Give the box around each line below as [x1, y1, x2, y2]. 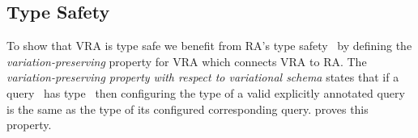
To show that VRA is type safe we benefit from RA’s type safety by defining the [6, 37, 412, 54]
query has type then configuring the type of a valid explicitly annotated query [6, 84, 405, 101]
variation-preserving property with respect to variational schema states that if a [6, 69, 399, 86]
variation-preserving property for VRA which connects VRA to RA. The [6, 52, 367, 69]
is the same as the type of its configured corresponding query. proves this [6, 100, 369, 117]
